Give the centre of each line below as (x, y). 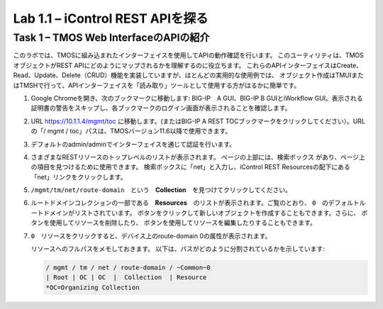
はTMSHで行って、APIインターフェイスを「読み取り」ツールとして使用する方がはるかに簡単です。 (157, 85)
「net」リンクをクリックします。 (79, 176)
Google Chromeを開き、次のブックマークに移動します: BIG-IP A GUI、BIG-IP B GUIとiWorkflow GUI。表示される (197, 98)
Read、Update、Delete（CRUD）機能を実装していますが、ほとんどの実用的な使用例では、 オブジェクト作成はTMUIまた (189, 75)
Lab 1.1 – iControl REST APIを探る (111, 18)
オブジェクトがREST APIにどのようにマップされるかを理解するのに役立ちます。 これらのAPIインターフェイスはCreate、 (188, 65)
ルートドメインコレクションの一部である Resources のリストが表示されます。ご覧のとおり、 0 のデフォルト (195, 203)
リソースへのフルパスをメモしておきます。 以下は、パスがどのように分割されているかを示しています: (178, 249)
